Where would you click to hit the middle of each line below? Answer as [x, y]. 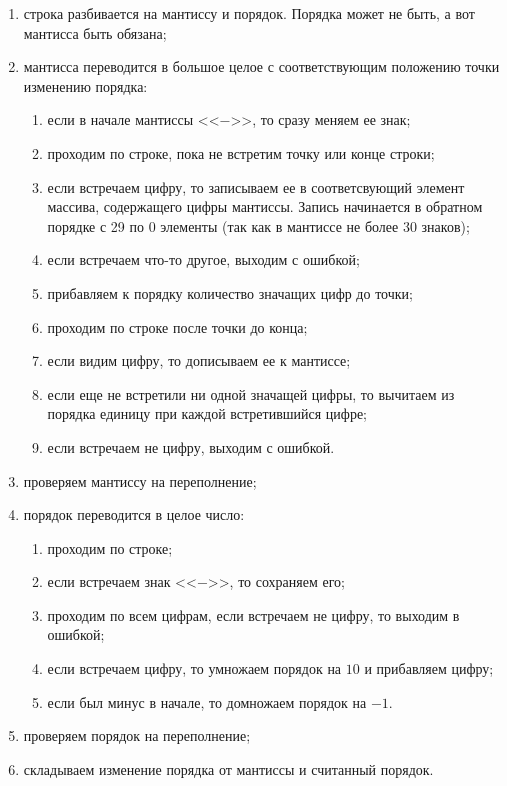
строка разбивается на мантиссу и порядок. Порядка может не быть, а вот [249, 13]
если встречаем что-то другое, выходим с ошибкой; [203, 259]
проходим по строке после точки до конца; [177, 326]
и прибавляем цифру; [429, 668]
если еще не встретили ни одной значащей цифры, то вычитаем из [251, 393]
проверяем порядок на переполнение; [137, 735]
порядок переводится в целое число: [134, 514]
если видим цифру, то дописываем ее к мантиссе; [199, 360]
